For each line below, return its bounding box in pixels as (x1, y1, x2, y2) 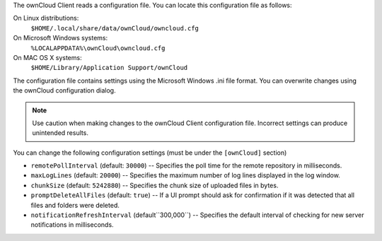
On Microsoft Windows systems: (13, 34, 108, 42)
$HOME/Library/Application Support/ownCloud (30, 64, 188, 72)
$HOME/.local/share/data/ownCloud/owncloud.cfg (30, 24, 199, 32)
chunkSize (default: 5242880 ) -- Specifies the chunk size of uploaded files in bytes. (30, 181, 279, 189)
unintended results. (32, 129, 88, 137)
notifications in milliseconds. (30, 221, 114, 229)
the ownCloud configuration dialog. (13, 86, 116, 95)
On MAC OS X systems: (13, 53, 82, 61)
